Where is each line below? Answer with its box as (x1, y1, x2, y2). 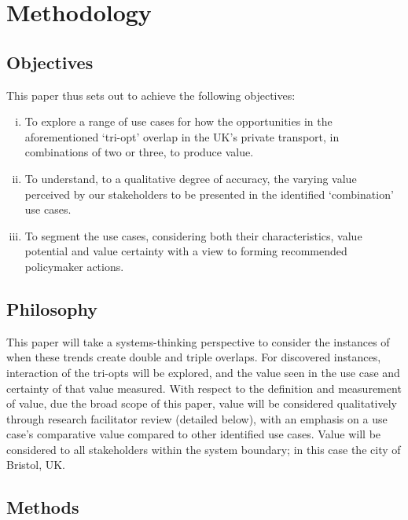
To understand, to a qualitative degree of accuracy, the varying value (24, 170, 357, 186)
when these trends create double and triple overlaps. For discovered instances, (6, 349, 381, 365)
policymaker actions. (24, 258, 124, 274)
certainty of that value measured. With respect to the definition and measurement (6, 379, 402, 396)
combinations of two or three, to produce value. (24, 144, 254, 160)
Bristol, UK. (6, 456, 65, 473)
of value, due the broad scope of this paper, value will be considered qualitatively (6, 395, 397, 412)
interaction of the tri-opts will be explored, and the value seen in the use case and (6, 364, 400, 380)
